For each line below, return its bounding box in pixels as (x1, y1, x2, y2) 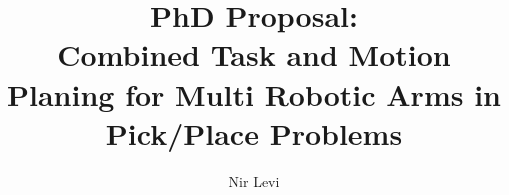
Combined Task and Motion (57, 34, 451, 75)
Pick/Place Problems (105, 112, 403, 153)
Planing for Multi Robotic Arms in (7, 73, 501, 114)
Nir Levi (228, 170, 280, 191)
